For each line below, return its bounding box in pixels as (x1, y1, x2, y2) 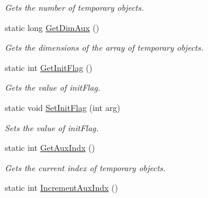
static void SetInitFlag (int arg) (5, 101, 120, 113)
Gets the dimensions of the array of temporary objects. (5, 41, 204, 54)
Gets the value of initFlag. (5, 81, 101, 94)
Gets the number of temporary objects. (5, 1, 144, 13)
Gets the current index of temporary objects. (5, 161, 166, 174)
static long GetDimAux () (5, 21, 100, 33)
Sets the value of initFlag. (5, 121, 99, 134)
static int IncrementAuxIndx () (5, 181, 118, 194)
